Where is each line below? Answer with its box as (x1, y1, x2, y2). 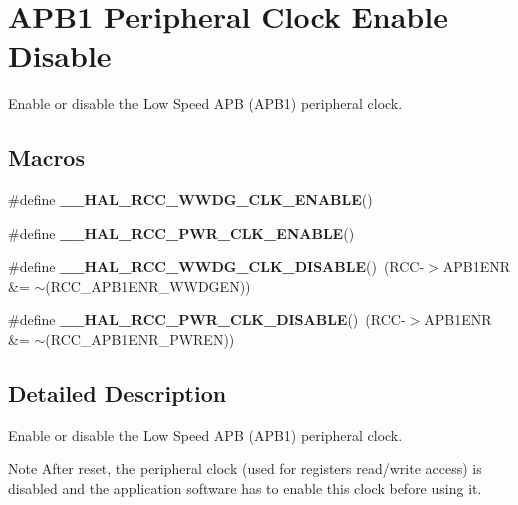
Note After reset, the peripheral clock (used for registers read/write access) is (8, 458, 482, 479)
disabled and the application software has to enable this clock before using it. (8, 478, 482, 499)
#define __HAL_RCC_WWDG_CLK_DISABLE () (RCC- (8, 256, 425, 277)
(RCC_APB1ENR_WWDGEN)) (45, 275, 251, 296)
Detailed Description (8, 378, 227, 409)
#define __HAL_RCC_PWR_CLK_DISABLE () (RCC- (8, 309, 406, 330)
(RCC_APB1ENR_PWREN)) (45, 329, 235, 350)
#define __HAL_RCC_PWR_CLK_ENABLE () (8, 222, 355, 243)
